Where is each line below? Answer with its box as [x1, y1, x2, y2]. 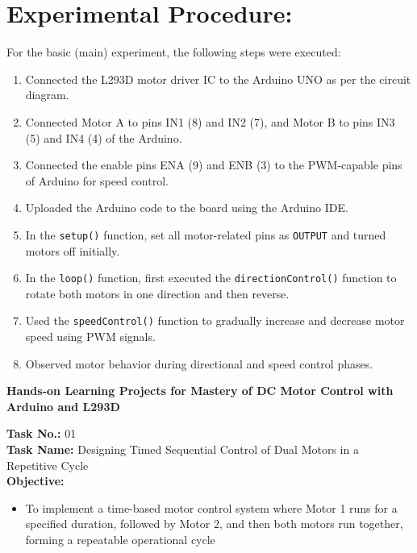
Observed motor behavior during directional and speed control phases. [25, 355, 373, 372]
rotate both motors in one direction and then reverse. [25, 285, 290, 301]
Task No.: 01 [6, 425, 77, 442]
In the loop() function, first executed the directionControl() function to [25, 269, 397, 286]
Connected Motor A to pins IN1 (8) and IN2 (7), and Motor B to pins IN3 [25, 113, 395, 130]
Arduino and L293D [6, 397, 120, 414]
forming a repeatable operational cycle [25, 530, 215, 547]
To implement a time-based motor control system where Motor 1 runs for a [25, 499, 398, 516]
